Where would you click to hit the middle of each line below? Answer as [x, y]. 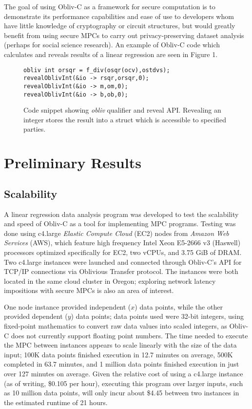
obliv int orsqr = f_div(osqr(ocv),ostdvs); [97, 70]
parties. [35, 129]
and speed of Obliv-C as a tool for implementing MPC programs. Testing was [120, 224]
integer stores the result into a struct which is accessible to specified [125, 119]
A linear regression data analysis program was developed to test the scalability [121, 214]
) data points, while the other [179, 306]
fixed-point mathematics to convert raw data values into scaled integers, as [116, 326]
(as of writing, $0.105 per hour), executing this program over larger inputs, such [124, 383]
